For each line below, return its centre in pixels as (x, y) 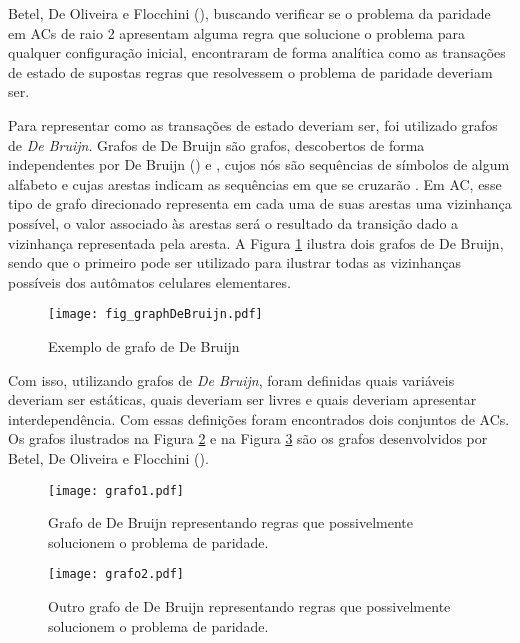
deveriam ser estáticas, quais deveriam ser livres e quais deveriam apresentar (242, 399)
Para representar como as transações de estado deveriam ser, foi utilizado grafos (253, 124)
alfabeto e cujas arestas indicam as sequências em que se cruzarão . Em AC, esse (255, 183)
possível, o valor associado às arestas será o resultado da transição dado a (233, 222)
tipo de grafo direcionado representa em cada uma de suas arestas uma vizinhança (260, 203)
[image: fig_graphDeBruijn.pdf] (155, 314)
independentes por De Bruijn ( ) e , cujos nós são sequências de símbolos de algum (259, 164)
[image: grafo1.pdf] (116, 490)
